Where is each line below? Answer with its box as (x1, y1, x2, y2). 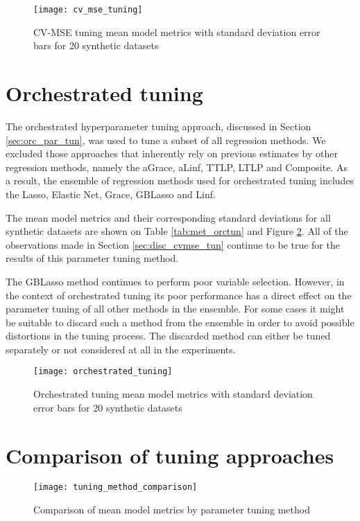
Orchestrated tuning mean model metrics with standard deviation (33, 387, 313, 401)
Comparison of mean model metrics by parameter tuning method (33, 502, 310, 517)
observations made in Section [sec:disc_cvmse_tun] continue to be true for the (6, 237, 340, 251)
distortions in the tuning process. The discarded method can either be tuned (6, 328, 331, 343)
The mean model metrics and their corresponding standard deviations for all (6, 210, 331, 224)
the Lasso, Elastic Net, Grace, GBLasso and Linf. (6, 186, 216, 201)
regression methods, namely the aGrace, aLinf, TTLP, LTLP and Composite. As (6, 159, 348, 174)
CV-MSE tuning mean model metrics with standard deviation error (33, 24, 320, 39)
